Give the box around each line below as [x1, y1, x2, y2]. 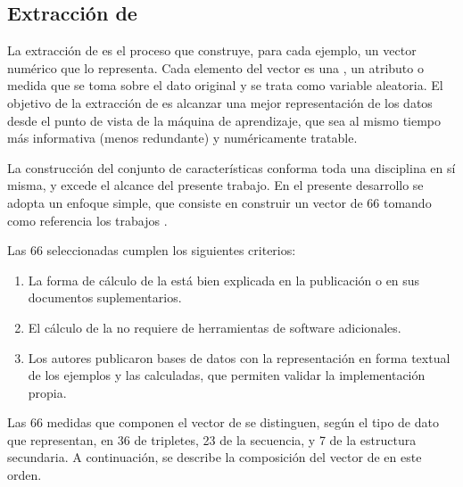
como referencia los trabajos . [7, 210, 168, 229]
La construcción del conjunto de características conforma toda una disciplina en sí [7, 158, 456, 177]
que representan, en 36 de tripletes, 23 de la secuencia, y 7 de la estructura [7, 430, 417, 449]
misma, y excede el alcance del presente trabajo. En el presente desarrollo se [7, 176, 424, 194]
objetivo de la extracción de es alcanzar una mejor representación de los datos [7, 93, 433, 111]
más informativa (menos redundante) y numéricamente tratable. [7, 128, 358, 147]
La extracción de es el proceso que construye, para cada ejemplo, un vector [7, 41, 417, 60]
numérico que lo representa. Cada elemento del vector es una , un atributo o [7, 58, 424, 77]
